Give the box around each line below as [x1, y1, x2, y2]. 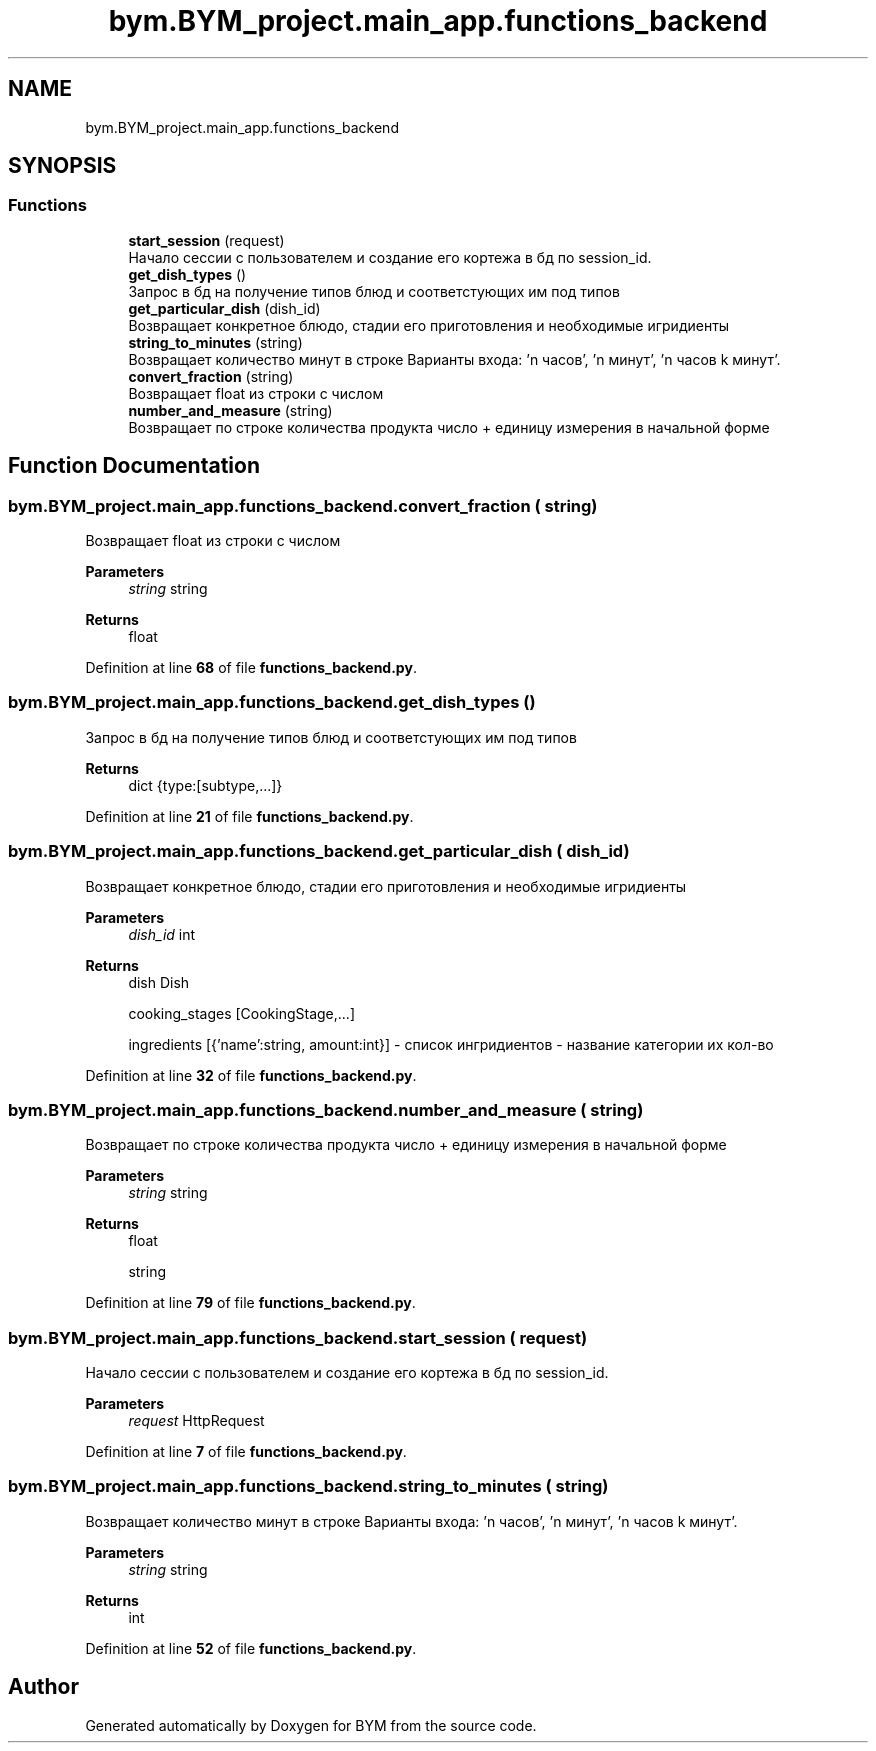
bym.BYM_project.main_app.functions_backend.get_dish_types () [8, 692, 536, 713]
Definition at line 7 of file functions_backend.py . [85, 1443, 407, 1461]
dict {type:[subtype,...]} [128, 776, 283, 794]
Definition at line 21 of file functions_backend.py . [85, 807, 414, 825]
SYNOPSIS [8, 153, 117, 179]
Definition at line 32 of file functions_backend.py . [85, 1066, 417, 1084]
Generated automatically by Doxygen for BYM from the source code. [85, 1716, 537, 1734]
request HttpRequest [128, 1412, 265, 1430]
